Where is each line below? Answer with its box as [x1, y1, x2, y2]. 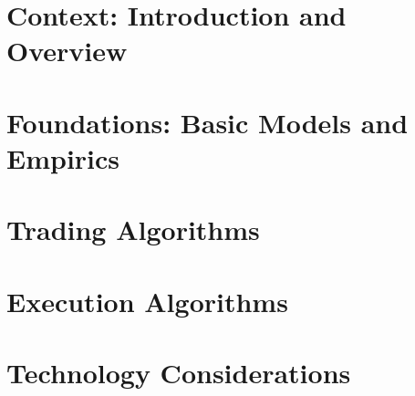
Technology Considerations [6, 354, 351, 391]
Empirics [6, 139, 120, 176]
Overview [6, 32, 128, 69]
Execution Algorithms [6, 282, 288, 319]
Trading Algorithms [6, 211, 260, 248]
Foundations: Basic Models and [6, 103, 409, 141]
